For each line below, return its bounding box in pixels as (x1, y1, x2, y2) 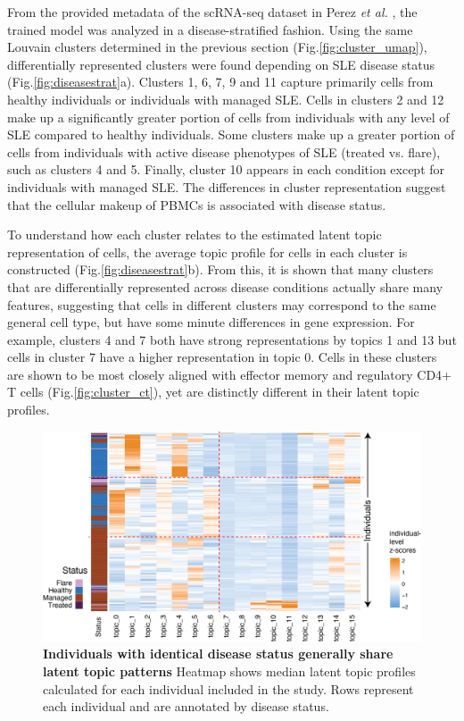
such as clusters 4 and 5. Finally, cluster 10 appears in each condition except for (7, 160, 445, 179)
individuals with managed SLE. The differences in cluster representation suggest (7, 177, 446, 196)
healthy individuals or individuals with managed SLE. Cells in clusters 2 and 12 (7, 89, 444, 108)
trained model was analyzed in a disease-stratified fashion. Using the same (7, 20, 413, 38)
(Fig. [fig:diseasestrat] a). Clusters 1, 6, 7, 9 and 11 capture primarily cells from (7, 72, 434, 91)
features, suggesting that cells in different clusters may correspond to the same (7, 295, 436, 314)
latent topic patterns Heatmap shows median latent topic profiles (43, 662, 416, 681)
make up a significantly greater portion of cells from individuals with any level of (7, 107, 450, 126)
